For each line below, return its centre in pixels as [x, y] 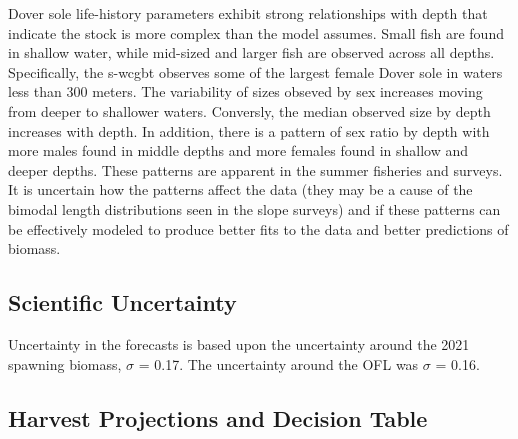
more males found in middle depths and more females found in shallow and [238, 150]
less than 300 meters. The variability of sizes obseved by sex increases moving [245, 91]
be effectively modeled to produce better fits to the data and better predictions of [258, 228]
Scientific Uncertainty [122, 302]
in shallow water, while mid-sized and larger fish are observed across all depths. [251, 52]
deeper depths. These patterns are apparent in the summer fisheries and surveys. [255, 169]
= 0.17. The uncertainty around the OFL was [278, 363]
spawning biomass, [65, 363]
